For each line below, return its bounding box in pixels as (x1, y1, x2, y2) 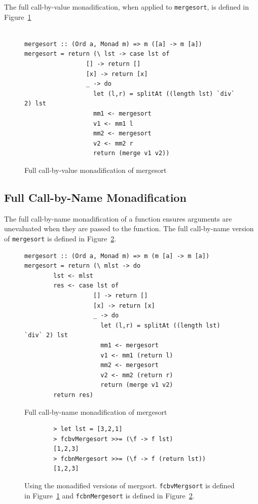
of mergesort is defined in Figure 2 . (4, 233, 117, 243)
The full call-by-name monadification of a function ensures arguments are (4, 213, 232, 224)
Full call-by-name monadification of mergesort (24, 406, 167, 417)
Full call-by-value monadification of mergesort (24, 164, 167, 175)
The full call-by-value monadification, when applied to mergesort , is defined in (4, 2, 249, 12)
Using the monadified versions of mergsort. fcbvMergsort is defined (24, 480, 235, 491)
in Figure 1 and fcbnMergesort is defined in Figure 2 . (24, 490, 195, 500)
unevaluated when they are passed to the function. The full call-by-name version (4, 223, 254, 234)
